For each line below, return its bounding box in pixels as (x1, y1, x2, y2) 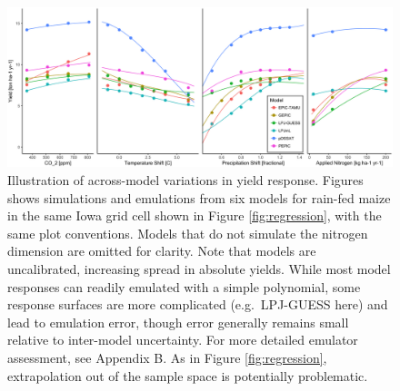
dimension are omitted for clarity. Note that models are (7, 241, 316, 260)
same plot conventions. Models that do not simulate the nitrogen (7, 223, 368, 242)
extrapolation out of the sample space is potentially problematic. (7, 366, 368, 385)
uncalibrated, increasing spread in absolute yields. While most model (7, 259, 391, 278)
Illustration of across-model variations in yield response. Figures (7, 170, 364, 189)
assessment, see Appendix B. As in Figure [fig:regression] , (7, 347, 327, 367)
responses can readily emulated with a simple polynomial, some (7, 277, 361, 296)
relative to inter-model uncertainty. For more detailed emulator (7, 330, 358, 349)
